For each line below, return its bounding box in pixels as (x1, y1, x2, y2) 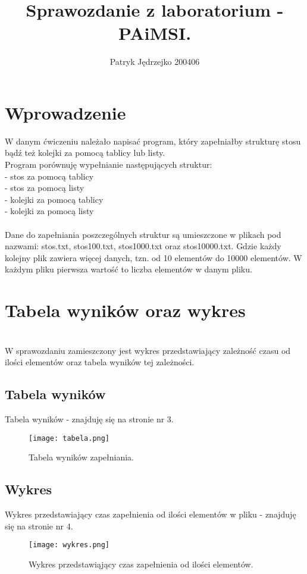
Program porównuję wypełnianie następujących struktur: (5, 158, 212, 171)
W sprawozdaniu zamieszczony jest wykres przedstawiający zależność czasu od (5, 344, 291, 356)
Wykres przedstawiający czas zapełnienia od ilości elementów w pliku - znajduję (5, 508, 296, 520)
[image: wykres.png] (29, 541, 110, 550)
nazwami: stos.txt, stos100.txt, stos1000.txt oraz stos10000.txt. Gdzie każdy (5, 240, 281, 252)
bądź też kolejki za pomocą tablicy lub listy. (5, 146, 165, 159)
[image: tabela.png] (29, 434, 110, 443)
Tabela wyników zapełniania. (29, 451, 134, 463)
